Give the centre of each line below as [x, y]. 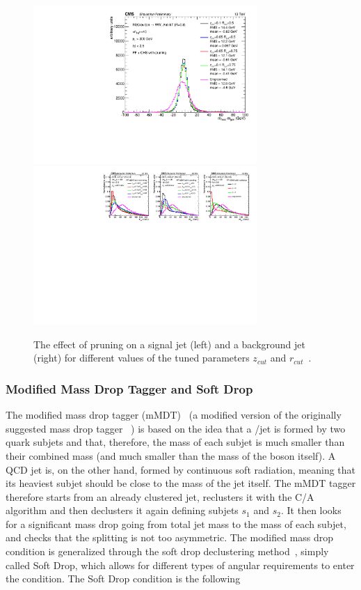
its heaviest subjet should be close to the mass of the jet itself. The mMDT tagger [181, 483]
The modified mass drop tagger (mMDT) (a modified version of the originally [174, 415]
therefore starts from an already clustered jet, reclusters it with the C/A [160, 496]
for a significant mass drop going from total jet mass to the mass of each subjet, [176, 523]
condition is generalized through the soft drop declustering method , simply [167, 551]
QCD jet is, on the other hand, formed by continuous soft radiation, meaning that [181, 469]
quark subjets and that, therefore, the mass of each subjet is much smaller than [175, 442]
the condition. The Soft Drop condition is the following [123, 579]
